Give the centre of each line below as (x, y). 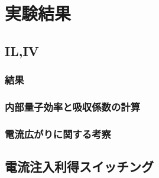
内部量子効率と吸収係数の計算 (73, 106)
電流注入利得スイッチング (79, 167)
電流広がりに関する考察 (58, 133)
